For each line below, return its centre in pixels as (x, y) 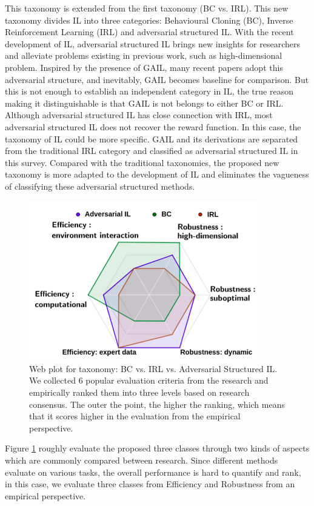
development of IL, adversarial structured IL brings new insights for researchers (152, 43)
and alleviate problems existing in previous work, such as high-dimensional (144, 55)
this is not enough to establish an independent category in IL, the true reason (149, 91)
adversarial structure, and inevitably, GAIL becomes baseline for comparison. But (157, 79)
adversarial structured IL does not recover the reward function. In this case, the (153, 126)
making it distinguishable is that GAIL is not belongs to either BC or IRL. (144, 103)
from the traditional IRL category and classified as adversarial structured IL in (152, 151)
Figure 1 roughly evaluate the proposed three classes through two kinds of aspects (157, 448)
